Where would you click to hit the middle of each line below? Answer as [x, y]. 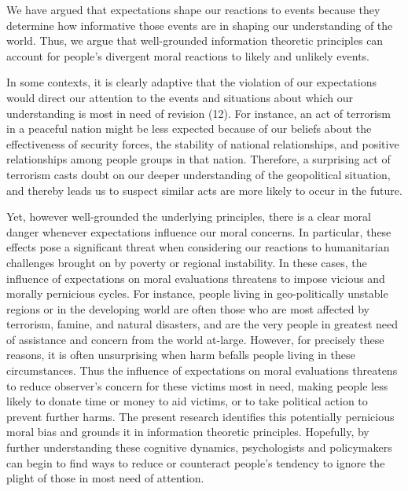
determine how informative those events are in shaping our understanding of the [200, 25]
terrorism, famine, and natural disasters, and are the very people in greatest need [202, 324]
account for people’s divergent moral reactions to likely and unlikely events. [188, 55]
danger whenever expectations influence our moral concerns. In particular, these [199, 231]
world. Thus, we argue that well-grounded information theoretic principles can [195, 40]
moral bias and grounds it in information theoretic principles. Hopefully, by [188, 432]
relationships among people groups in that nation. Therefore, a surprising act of [198, 159]
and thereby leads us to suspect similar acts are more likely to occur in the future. [204, 190]
